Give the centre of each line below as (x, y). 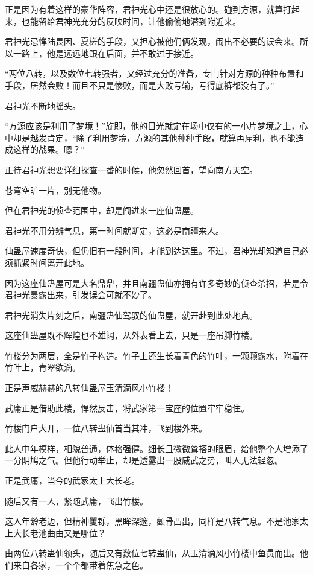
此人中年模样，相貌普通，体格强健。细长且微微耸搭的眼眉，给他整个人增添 (152, 448)
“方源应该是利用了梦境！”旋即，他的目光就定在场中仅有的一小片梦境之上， (152, 126)
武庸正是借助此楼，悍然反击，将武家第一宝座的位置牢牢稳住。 (127, 408)
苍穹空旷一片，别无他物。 (55, 190)
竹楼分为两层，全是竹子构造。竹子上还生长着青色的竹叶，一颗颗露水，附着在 (156, 355)
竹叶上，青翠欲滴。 (43, 367)
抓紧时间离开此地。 (51, 262)
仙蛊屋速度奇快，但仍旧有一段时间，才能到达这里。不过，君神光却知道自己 (152, 251)
